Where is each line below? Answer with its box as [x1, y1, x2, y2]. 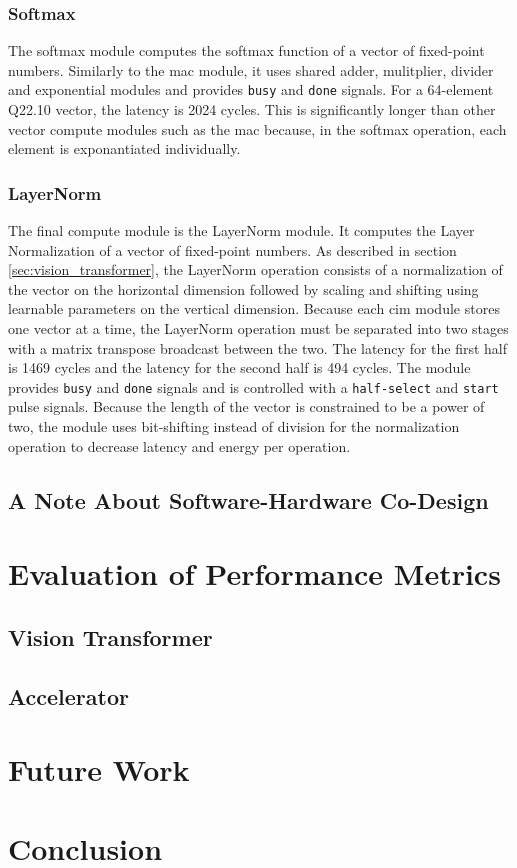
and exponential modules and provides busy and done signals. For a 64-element [8, 79, 494, 100]
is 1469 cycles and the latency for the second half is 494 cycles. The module [8, 357, 471, 378]
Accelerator [8, 680, 129, 711]
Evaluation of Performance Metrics [8, 553, 501, 594]
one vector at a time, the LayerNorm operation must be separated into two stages [8, 318, 509, 339]
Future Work [8, 749, 190, 790]
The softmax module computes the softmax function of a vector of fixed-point [8, 40, 485, 61]
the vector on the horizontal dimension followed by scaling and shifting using [8, 278, 479, 299]
